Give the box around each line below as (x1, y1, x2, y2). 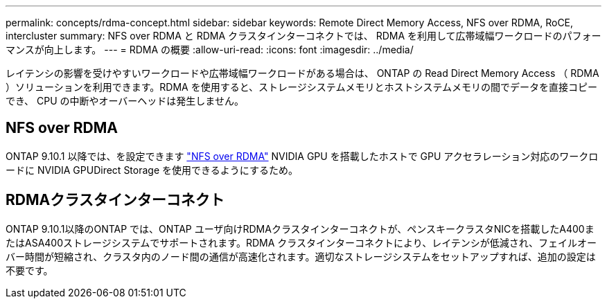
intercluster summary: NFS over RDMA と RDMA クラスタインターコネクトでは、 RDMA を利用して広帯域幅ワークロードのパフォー (6, 30, 601, 42)
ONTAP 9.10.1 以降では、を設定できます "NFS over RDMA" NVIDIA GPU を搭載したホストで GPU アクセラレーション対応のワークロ (6, 150, 599, 162)
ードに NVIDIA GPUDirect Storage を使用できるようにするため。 (6, 163, 298, 176)
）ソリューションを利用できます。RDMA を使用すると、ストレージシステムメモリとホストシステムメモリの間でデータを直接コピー (6, 81, 597, 93)
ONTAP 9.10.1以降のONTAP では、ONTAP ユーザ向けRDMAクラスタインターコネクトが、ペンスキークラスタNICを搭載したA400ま (6, 222, 595, 235)
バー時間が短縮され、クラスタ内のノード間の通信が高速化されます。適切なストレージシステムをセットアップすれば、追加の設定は (6, 250, 596, 262)
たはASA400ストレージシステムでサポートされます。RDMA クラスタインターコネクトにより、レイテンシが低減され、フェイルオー (6, 236, 597, 249)
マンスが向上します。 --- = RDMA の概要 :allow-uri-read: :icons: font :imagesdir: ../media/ (6, 44, 414, 55)
